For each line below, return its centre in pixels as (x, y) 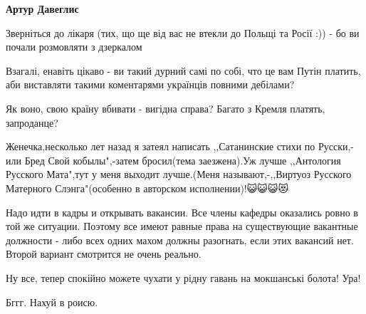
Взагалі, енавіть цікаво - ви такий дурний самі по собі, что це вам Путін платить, (183, 70)
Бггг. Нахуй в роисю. (52, 302)
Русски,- (336, 146)
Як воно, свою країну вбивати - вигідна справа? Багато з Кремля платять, (166, 108)
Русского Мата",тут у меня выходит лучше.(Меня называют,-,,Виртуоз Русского (179, 174)
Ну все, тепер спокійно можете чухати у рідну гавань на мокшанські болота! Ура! (183, 277)
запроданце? (32, 122)
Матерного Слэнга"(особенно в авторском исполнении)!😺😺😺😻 (147, 188)
